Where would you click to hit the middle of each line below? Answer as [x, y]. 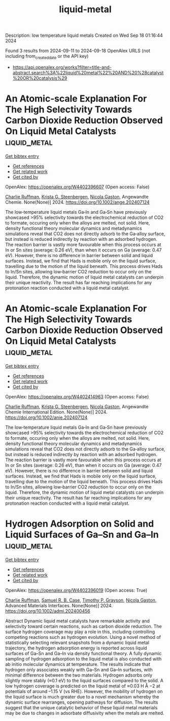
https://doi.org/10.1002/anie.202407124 [46, 417]
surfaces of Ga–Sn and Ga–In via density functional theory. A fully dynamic [83, 653]
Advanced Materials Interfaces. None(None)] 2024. [59, 605]
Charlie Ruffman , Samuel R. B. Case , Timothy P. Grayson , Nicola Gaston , [81, 600]
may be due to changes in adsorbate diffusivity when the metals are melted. [85, 713]
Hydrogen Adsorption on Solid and [80, 524]
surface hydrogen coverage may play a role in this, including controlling [80, 632]
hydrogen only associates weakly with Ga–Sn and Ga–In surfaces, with [79, 669]
